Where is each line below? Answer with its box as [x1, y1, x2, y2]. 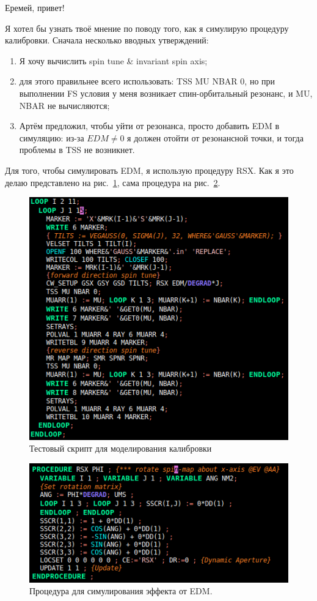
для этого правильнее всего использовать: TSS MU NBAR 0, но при [19, 75, 275, 88]
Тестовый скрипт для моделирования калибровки [29, 442, 212, 455]
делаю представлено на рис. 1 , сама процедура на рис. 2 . [5, 176, 220, 189]
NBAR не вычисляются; [19, 99, 110, 111]
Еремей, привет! [5, 1, 65, 13]
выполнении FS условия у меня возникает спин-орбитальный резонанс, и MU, [19, 86, 313, 99]
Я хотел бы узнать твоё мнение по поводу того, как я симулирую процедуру [5, 21, 289, 34]
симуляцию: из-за [19, 131, 84, 144]
